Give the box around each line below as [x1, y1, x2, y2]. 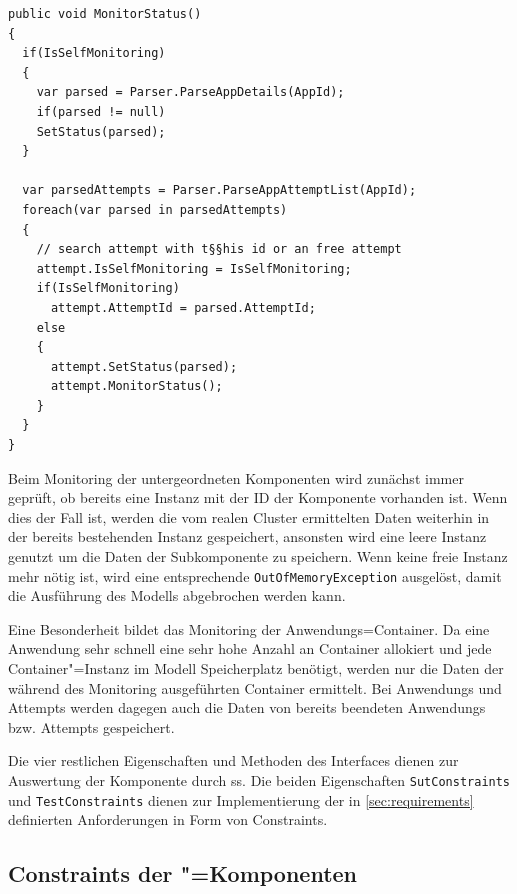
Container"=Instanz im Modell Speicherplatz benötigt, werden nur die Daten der [8, 658, 504, 679]
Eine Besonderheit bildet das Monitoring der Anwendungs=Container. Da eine [8, 618, 490, 639]
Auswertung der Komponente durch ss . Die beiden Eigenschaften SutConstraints [8, 770, 511, 791]
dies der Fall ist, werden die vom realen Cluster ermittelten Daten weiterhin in [8, 506, 490, 527]
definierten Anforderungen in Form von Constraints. [8, 809, 328, 830]
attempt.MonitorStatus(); [50, 379, 223, 394]
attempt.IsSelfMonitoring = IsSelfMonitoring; [36, 261, 352, 276]
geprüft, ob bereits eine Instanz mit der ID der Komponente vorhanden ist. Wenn [8, 487, 508, 508]
